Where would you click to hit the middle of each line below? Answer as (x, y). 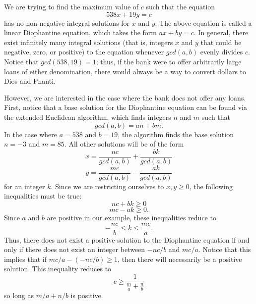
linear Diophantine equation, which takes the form (80, 32)
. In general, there (221, 32)
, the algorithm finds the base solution (176, 134)
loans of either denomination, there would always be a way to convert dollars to (125, 71)
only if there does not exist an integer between (75, 249)
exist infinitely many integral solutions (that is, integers (89, 42)
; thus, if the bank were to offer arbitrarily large (169, 61)
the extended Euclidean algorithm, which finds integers (88, 117)
